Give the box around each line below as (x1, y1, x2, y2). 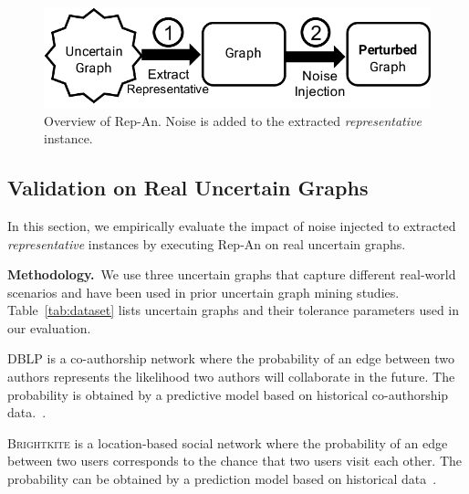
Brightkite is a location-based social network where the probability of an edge (7, 433, 448, 452)
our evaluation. (7, 318, 91, 337)
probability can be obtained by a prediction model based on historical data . (7, 469, 437, 489)
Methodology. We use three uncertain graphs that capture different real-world (7, 265, 456, 284)
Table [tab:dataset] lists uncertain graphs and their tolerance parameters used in (7, 300, 460, 320)
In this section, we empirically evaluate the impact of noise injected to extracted (7, 215, 456, 235)
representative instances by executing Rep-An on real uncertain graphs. (7, 234, 406, 253)
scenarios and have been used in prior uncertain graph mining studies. (7, 282, 400, 301)
